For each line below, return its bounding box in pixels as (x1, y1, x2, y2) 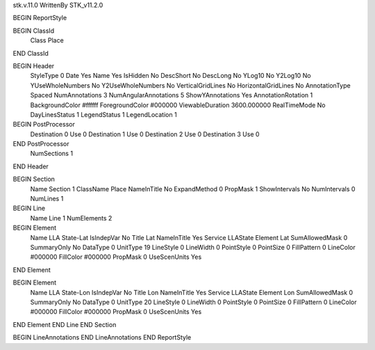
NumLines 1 (30, 195, 64, 203)
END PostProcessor (12, 140, 69, 148)
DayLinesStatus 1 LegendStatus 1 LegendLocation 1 (30, 110, 177, 118)
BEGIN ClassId (12, 26, 55, 35)
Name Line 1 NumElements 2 (30, 214, 112, 222)
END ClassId (12, 49, 49, 57)
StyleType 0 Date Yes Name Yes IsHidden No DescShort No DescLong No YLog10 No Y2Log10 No (30, 72, 312, 80)
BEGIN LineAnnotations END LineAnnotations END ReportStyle (12, 333, 192, 342)
